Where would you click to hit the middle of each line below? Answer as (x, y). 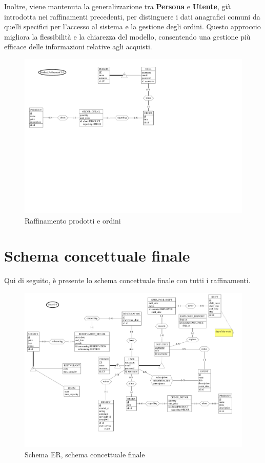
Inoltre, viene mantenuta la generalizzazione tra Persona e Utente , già (118, 6)
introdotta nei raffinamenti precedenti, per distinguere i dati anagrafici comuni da (132, 16)
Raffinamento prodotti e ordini (73, 220)
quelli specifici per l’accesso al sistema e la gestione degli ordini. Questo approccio (132, 26)
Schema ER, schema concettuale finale (85, 454)
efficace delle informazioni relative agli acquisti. (78, 47)
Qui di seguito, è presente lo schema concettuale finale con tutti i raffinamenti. (127, 280)
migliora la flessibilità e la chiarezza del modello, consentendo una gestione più (127, 36)
